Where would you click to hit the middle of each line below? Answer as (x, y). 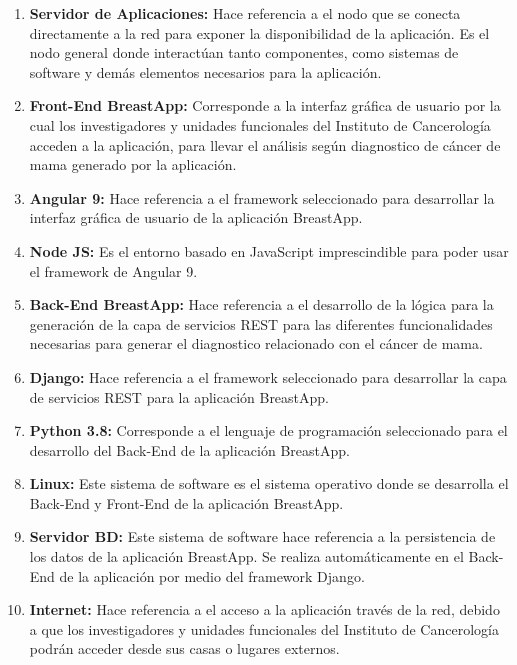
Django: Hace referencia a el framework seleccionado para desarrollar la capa (268, 376)
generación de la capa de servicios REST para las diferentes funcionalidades (261, 323)
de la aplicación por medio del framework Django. (212, 575)
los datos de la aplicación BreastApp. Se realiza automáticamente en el (246, 556)
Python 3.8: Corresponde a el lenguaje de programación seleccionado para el (268, 430)
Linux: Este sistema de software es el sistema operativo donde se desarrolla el (269, 483)
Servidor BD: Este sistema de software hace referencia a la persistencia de (262, 536)
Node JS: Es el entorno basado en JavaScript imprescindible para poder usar (269, 250)
